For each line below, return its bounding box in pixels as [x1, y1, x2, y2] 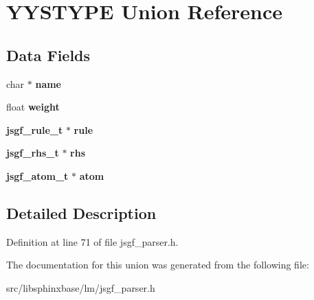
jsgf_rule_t [6, 122, 63, 137]
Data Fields [6, 44, 91, 65]
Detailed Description [6, 202, 157, 223]
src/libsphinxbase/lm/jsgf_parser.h [6, 280, 155, 295]
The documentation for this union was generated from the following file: [6, 257, 309, 272]
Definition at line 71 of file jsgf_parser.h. [6, 234, 179, 249]
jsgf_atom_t [6, 168, 69, 183]
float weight [6, 100, 60, 114]
